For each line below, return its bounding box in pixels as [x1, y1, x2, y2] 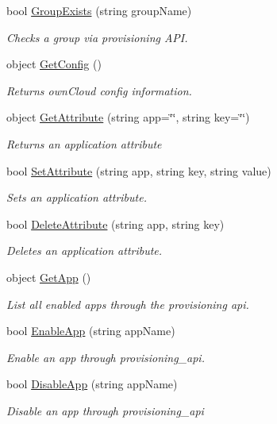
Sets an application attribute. [6, 189, 147, 206]
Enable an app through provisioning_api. [6, 349, 205, 365]
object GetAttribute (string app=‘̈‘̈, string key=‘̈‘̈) [6, 109, 250, 125]
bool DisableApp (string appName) [6, 376, 178, 392]
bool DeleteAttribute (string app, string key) [6, 215, 225, 232]
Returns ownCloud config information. [6, 82, 192, 98]
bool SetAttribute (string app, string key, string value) [6, 162, 271, 179]
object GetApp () [6, 268, 91, 285]
